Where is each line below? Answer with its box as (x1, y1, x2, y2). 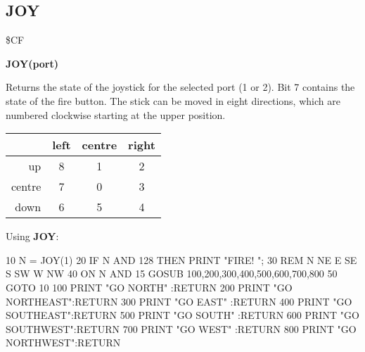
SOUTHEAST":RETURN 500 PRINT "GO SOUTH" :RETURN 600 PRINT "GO (6, 308, 359, 322)
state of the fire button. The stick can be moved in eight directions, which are (6, 93, 340, 108)
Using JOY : (6, 229, 59, 244)
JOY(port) (6, 56, 58, 70)
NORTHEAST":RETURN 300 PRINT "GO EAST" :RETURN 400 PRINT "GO (6, 294, 352, 308)
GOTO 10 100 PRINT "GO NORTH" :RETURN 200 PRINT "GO (6, 279, 293, 294)
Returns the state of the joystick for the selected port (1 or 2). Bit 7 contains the (6, 80, 355, 94)
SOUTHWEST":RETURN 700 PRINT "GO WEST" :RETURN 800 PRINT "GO (6, 321, 357, 336)
